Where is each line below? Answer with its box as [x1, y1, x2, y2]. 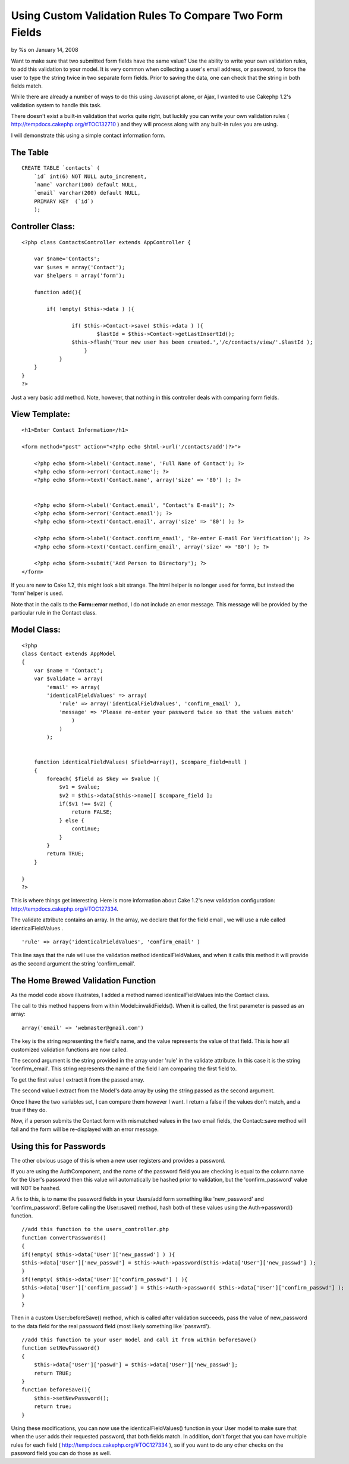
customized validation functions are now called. [11, 1046, 128, 1053]
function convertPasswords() [21, 1234, 106, 1241]
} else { [59, 817, 84, 824]
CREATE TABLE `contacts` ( [21, 164, 100, 172]
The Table [11, 147, 49, 157]
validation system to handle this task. [11, 101, 102, 108]
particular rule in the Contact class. [11, 609, 98, 616]
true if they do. [11, 1106, 48, 1113]
